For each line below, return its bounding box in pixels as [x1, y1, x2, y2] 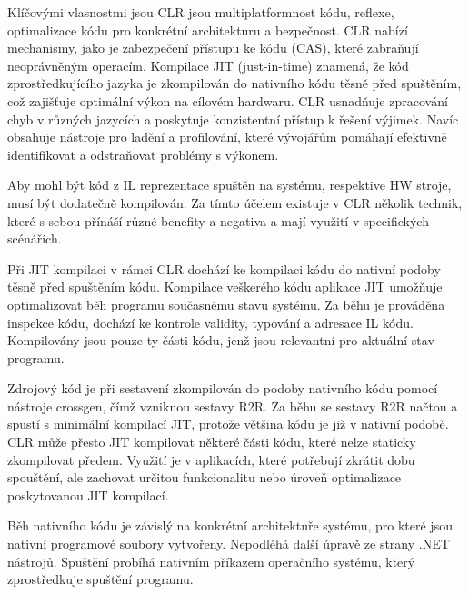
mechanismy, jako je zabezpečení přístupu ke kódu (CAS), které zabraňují [7, 38, 419, 57]
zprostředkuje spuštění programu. [7, 569, 194, 589]
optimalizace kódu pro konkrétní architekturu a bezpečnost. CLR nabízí [7, 20, 408, 39]
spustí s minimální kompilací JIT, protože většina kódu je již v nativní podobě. [7, 414, 449, 433]
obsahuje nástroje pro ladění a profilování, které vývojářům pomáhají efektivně [7, 127, 447, 146]
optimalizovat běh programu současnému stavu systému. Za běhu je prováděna [7, 294, 445, 313]
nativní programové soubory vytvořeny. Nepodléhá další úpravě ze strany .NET [7, 534, 450, 553]
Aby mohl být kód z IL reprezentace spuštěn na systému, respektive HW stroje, [7, 175, 452, 194]
